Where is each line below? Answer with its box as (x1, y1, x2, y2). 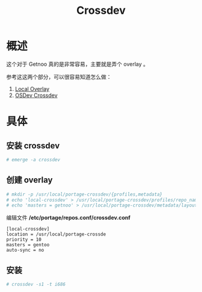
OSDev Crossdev (14, 92, 58, 99)
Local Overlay (14, 85, 50, 92)
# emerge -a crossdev (6, 157, 61, 163)
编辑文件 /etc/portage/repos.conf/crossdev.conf (6, 214, 131, 222)
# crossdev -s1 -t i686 (6, 281, 66, 288)
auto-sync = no (6, 247, 44, 253)
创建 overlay (6, 175, 53, 185)
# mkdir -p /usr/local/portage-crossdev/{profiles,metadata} (6, 191, 163, 197)
